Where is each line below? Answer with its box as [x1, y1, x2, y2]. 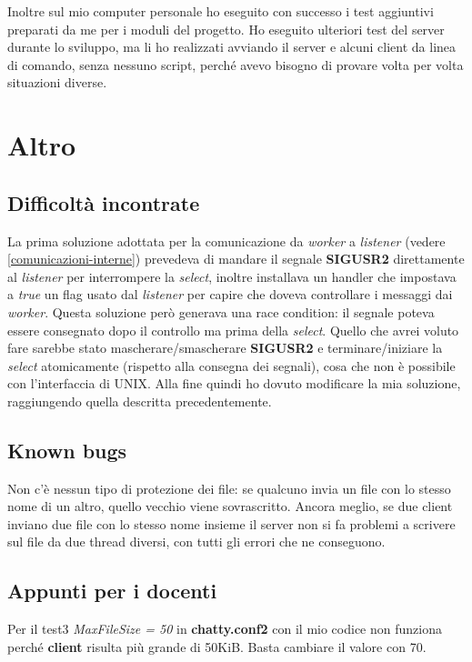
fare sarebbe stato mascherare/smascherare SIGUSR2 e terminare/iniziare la [7, 338, 443, 357]
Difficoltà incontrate [7, 188, 200, 216]
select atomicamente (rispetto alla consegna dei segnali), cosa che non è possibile [7, 356, 456, 375]
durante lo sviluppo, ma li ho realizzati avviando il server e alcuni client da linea [7, 37, 457, 56]
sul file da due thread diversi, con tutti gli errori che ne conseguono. [7, 532, 386, 551]
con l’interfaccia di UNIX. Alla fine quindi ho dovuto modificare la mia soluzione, [7, 374, 461, 393]
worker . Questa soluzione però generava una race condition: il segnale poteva [7, 302, 435, 321]
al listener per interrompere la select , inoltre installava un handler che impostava [7, 266, 457, 286]
